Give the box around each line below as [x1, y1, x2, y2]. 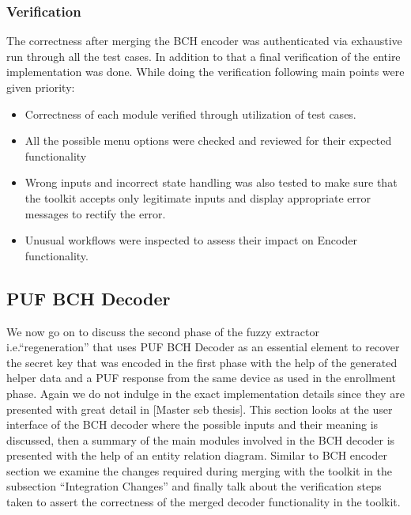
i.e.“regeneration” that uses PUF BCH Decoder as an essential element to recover [6, 339, 400, 355]
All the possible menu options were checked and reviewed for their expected [25, 132, 392, 149]
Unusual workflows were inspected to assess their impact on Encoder [25, 232, 357, 248]
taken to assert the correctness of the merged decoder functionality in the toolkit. [6, 494, 401, 510]
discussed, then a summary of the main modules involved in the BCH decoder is [6, 431, 395, 448]
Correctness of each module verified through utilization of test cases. [25, 105, 356, 122]
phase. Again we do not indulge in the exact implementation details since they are [6, 384, 405, 401]
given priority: [6, 79, 75, 95]
